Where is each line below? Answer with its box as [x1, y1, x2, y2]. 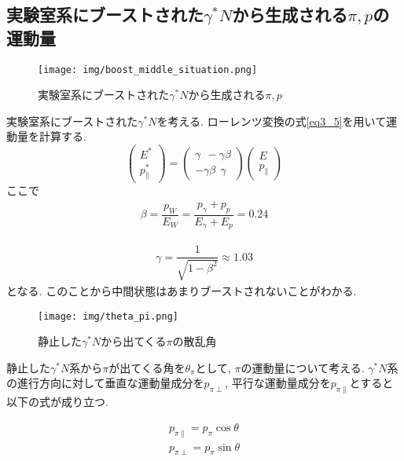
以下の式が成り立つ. [6, 393, 108, 410]
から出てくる [101, 333, 167, 349]
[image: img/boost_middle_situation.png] [38, 64, 258, 75]
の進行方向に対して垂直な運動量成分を [6, 375, 204, 391]
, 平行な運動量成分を [225, 375, 331, 391]
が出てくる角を [108, 359, 185, 375]
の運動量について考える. [241, 359, 365, 375]
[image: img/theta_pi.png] [38, 310, 178, 322]
